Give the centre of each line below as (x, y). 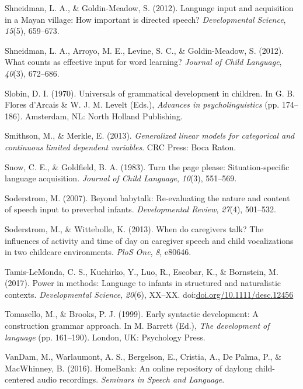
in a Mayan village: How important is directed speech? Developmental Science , (145, 19)
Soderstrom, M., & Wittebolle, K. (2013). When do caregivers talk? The (134, 228)
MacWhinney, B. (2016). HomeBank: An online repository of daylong (129, 368)
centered (20, 379)
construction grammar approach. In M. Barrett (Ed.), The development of (137, 326)
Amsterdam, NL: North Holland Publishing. (104, 116)
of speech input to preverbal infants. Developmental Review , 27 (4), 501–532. (140, 209)
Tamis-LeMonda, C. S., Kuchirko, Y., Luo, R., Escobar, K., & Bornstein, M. (142, 271)
